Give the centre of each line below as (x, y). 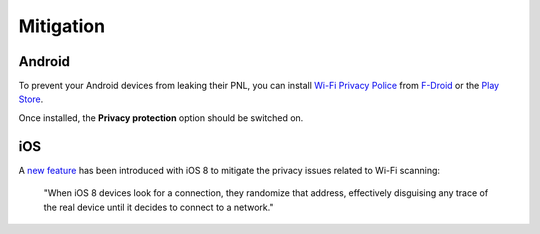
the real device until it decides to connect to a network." (158, 207)
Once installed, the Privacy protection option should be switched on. (161, 117)
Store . (31, 99)
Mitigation (61, 26)
